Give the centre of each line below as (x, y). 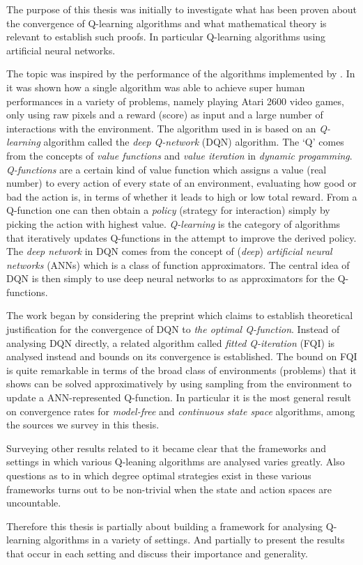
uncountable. (34, 503)
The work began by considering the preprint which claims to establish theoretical (180, 315)
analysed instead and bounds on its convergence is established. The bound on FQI (182, 356)
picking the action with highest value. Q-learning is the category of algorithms (173, 223)
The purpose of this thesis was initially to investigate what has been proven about (182, 9)
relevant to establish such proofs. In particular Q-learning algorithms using (166, 37)
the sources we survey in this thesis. (83, 425)
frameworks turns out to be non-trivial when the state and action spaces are (169, 489)
